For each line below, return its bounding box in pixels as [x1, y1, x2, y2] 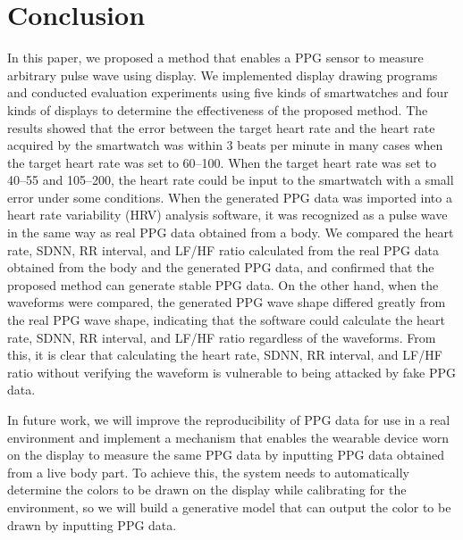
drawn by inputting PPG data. [7, 515, 177, 534]
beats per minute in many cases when [237, 136, 443, 154]
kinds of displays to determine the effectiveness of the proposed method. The [7, 100, 428, 119]
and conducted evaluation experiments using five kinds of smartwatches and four [7, 83, 449, 102]
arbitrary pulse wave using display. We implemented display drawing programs [7, 65, 438, 84]
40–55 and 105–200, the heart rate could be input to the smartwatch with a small [7, 170, 454, 189]
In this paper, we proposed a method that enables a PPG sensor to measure [7, 48, 424, 67]
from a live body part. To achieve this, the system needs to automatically [7, 462, 409, 481]
